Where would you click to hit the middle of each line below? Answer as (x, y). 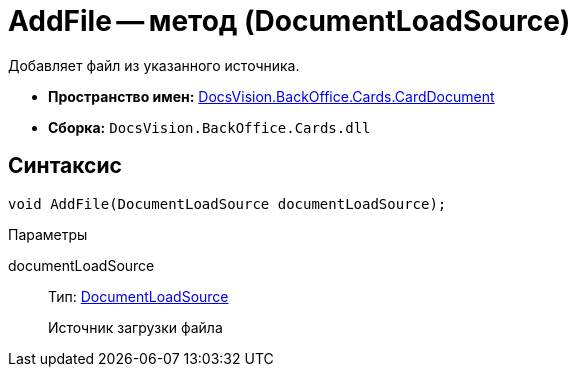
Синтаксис (65, 166)
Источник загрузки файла (135, 327)
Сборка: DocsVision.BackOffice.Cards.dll (209, 127)
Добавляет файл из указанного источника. (154, 65)
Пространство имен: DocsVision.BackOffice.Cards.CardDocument (271, 96)
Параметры (48, 234)
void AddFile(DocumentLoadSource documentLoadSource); (227, 203)
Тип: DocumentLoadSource (138, 296)
